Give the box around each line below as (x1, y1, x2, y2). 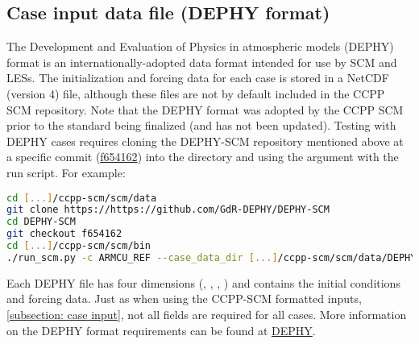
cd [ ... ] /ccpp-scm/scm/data (6, 192, 157, 204)
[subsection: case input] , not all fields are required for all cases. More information (6, 305, 407, 322)
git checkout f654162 (6, 228, 122, 240)
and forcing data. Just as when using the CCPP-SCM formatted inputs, (6, 290, 362, 307)
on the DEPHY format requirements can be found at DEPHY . (6, 321, 316, 338)
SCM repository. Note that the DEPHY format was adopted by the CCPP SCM (6, 101, 404, 118)
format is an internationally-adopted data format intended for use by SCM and (6, 53, 397, 70)
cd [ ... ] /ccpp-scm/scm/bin (6, 240, 151, 252)
